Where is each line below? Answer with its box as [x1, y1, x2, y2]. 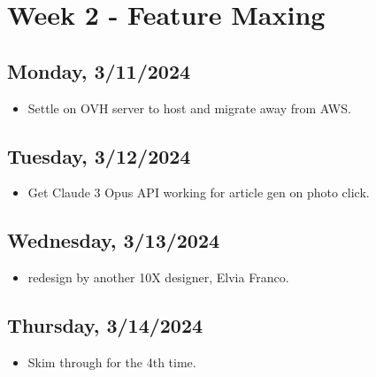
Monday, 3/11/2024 [7, 57, 191, 84]
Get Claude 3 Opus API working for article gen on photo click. [27, 183, 370, 202]
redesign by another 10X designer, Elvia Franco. [27, 268, 289, 287]
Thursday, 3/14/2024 [7, 312, 203, 339]
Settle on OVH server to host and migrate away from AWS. [27, 98, 351, 117]
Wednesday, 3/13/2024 [7, 227, 220, 254]
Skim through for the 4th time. [27, 352, 196, 371]
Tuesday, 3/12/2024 [7, 142, 191, 169]
